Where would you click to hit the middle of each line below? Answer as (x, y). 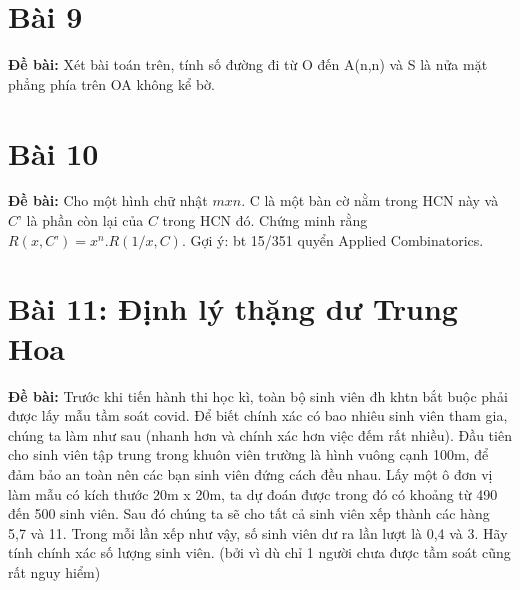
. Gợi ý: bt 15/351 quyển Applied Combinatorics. (332, 239)
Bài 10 (53, 152)
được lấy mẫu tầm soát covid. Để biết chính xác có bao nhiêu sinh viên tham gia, (258, 415)
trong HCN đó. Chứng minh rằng (265, 220)
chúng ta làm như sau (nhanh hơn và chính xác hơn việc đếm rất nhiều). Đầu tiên (260, 434)
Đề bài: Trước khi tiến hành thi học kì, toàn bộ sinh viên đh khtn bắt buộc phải (258, 395)
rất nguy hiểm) (54, 571)
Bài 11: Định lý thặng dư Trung (233, 308)
